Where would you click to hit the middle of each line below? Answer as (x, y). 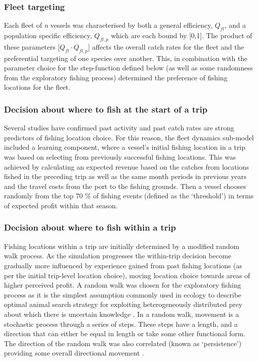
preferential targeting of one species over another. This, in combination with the (126, 58)
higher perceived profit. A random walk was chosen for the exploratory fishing (123, 285)
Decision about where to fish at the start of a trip (106, 109)
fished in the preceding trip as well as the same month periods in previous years (125, 176)
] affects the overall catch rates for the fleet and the (166, 46)
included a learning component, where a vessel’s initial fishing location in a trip (125, 147)
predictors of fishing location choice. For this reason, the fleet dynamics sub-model (129, 137)
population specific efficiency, (48, 35)
